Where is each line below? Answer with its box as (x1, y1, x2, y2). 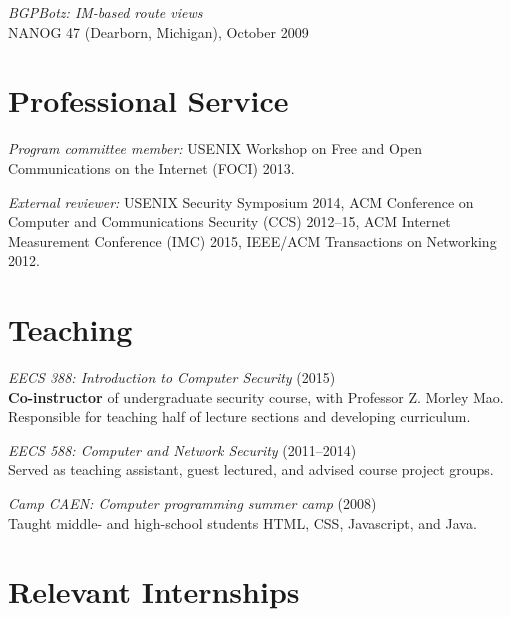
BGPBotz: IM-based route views (8, 2, 203, 22)
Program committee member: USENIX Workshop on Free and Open (8, 138, 423, 159)
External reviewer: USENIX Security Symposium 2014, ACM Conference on (8, 191, 474, 212)
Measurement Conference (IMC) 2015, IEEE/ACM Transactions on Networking (8, 230, 497, 251)
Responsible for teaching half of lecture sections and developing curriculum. (8, 406, 471, 427)
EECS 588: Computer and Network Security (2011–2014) (8, 439, 357, 460)
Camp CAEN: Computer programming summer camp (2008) (8, 492, 377, 513)
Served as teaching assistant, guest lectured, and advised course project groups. (8, 459, 494, 480)
